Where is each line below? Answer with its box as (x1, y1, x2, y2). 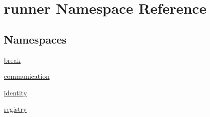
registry (4, 104, 27, 114)
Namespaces (4, 31, 67, 47)
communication (4, 71, 50, 81)
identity (4, 87, 27, 97)
